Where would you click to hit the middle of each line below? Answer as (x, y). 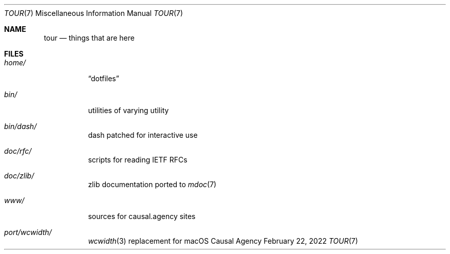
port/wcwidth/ (28, 232)
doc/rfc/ (18, 151)
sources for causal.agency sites (142, 216)
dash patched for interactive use (143, 135)
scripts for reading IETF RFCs (138, 160)
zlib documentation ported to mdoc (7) (152, 184)
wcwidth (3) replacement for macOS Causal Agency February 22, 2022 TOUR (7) (223, 241)
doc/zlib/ (19, 176)
